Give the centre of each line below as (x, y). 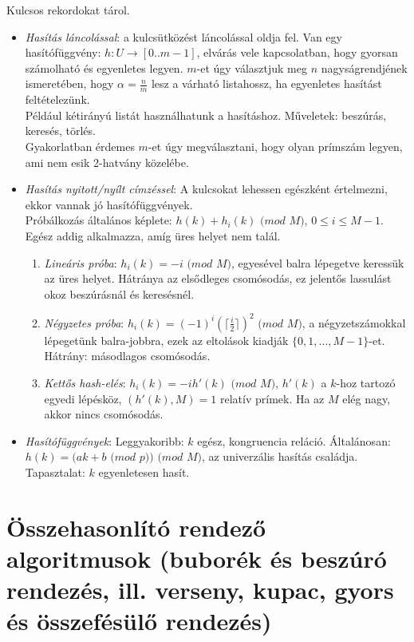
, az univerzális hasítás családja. (280, 456)
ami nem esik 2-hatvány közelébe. (107, 162)
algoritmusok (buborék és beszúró (197, 558)
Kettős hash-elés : (85, 383)
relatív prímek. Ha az (272, 398)
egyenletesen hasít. (144, 472)
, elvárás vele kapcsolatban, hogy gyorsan (297, 52)
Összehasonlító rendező (136, 527)
